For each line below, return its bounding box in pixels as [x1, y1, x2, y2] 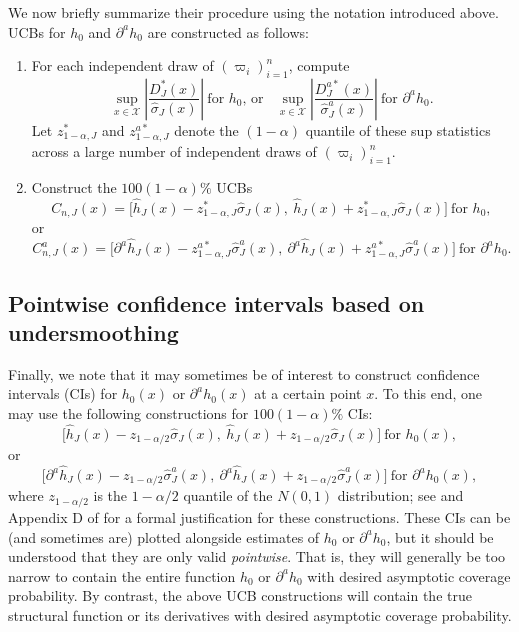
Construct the [31, 176, 117, 197]
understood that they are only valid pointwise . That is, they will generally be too [8, 546, 506, 567]
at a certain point [254, 383, 362, 404]
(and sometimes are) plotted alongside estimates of [8, 526, 320, 547]
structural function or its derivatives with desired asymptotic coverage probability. [8, 604, 512, 625]
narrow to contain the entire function [8, 565, 236, 586]
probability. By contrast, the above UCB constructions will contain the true [8, 585, 472, 606]
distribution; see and [337, 485, 464, 506]
